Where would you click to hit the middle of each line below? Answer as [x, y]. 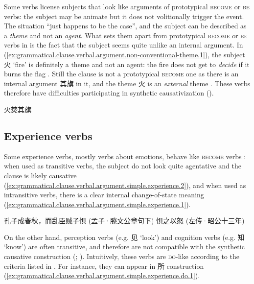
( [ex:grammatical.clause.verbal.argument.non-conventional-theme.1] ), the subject [125, 54]
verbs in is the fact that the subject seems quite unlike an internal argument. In [124, 45]
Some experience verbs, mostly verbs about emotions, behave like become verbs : [125, 156]
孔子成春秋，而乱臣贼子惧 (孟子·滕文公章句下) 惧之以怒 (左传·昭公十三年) [124, 221]
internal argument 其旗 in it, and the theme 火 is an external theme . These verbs [127, 83]
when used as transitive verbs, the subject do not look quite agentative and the [123, 166]
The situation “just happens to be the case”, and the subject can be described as [125, 26]
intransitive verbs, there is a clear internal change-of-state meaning [104, 195]
